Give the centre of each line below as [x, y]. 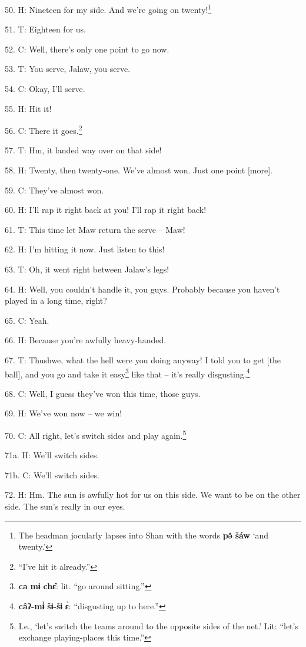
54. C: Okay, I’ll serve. [45, 89]
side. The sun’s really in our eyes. [65, 506]
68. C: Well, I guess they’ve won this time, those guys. [103, 393]
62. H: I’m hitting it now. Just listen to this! [85, 249]
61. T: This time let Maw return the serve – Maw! [95, 229]
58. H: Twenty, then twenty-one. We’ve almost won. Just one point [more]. [139, 170]
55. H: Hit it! [28, 108]
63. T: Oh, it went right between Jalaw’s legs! [87, 269]
